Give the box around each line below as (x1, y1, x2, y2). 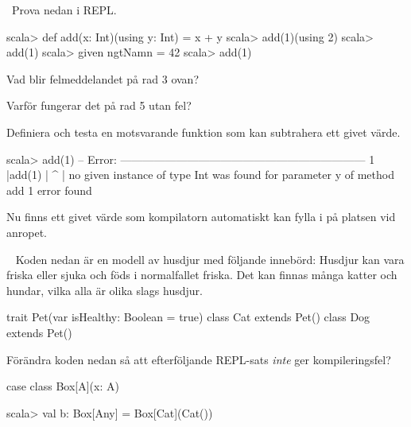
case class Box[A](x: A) (6, 378, 119, 394)
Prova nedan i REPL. (11, 2, 117, 17)
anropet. (6, 223, 48, 240)
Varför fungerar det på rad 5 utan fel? (6, 97, 192, 114)
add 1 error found (6, 181, 92, 198)
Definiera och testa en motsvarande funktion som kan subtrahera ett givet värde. (6, 123, 401, 140)
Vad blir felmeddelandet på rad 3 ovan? (6, 70, 199, 87)
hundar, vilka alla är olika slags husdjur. (6, 281, 203, 298)
